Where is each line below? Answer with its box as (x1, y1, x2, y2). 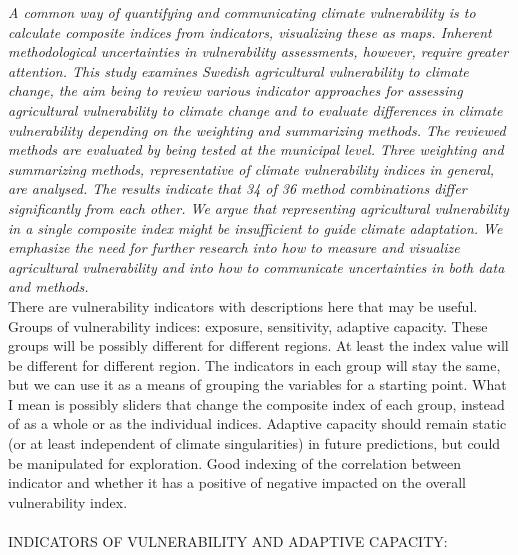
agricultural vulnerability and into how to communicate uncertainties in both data (8, 256, 505, 277)
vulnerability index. (8, 491, 128, 512)
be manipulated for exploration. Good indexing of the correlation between (8, 452, 461, 473)
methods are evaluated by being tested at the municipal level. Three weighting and (8, 139, 504, 160)
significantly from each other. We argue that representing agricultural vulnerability (8, 197, 509, 218)
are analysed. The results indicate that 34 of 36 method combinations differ (8, 178, 467, 199)
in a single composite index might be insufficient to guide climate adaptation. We (8, 217, 503, 238)
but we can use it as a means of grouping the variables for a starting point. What (8, 374, 507, 395)
